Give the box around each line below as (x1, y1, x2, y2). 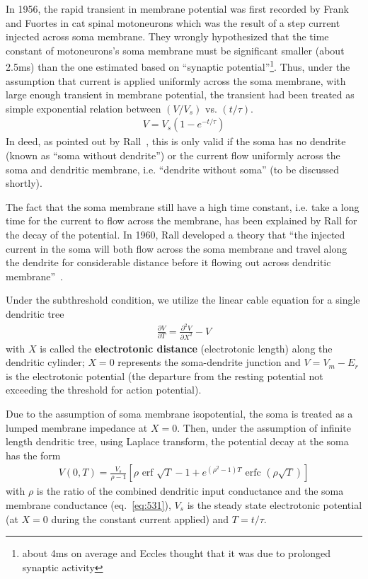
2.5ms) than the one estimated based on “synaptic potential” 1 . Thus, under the (6, 57, 350, 74)
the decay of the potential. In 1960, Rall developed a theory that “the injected (6, 227, 345, 241)
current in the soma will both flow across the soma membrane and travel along (6, 241, 347, 256)
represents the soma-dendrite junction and (117, 355, 301, 369)
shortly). (6, 176, 42, 190)
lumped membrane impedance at (6, 420, 148, 435)
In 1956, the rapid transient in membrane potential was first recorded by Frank (6, 1, 349, 16)
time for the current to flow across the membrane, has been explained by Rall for (6, 213, 357, 228)
